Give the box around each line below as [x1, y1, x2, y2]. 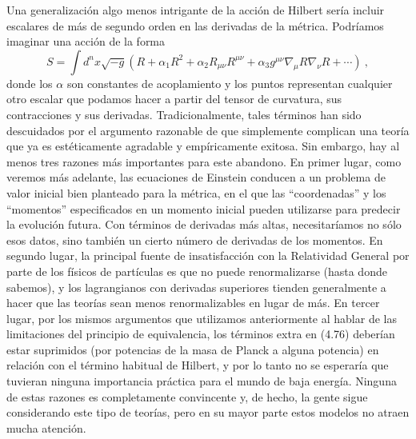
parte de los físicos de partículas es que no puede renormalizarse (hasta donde [6, 262, 387, 279]
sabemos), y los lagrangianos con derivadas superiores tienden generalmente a [6, 278, 386, 295]
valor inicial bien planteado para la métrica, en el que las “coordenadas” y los [6, 184, 386, 201]
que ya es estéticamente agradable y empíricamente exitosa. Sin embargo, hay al [6, 138, 400, 154]
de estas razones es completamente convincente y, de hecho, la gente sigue [6, 388, 368, 405]
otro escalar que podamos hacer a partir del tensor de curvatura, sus [6, 90, 342, 107]
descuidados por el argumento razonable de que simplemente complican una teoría [6, 122, 410, 138]
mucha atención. [6, 419, 86, 436]
